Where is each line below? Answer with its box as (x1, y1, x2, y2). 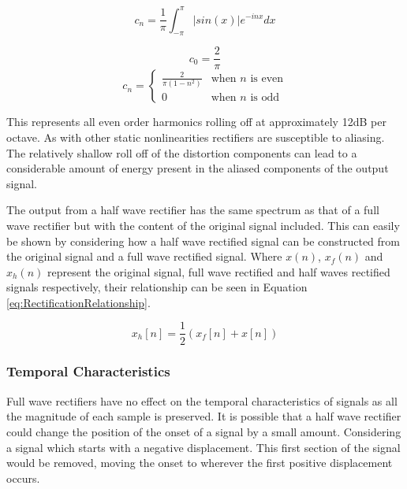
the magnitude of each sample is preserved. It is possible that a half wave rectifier (6, 408, 401, 424)
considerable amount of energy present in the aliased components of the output (6, 160, 389, 176)
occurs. (6, 469, 40, 486)
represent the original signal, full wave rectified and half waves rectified (47, 263, 390, 280)
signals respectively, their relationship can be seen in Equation (6, 279, 308, 295)
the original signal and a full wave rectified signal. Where (6, 248, 282, 265)
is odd (250, 92, 280, 104)
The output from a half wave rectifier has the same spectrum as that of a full (6, 202, 379, 218)
